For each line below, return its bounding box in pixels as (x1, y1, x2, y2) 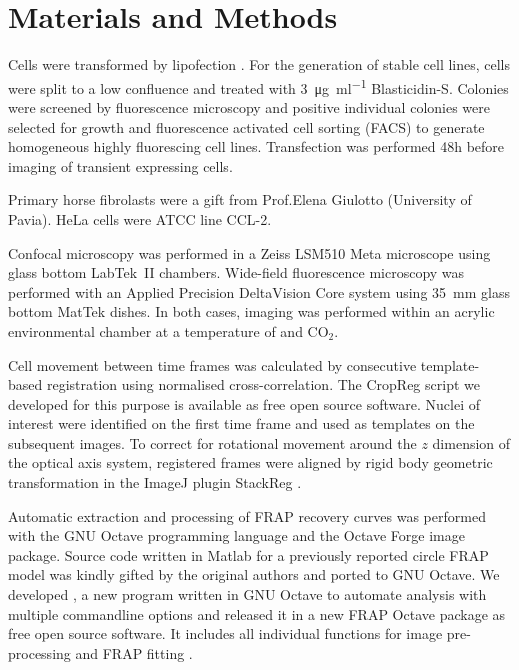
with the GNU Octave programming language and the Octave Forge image (8, 525, 465, 546)
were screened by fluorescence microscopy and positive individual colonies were (8, 96, 490, 117)
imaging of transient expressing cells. (8, 155, 233, 176)
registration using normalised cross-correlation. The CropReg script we (46, 374, 480, 395)
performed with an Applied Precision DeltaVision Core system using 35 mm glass (8, 281, 510, 302)
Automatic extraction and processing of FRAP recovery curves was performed (8, 505, 486, 526)
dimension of (432, 432, 511, 453)
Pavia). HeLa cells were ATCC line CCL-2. (8, 208, 272, 229)
